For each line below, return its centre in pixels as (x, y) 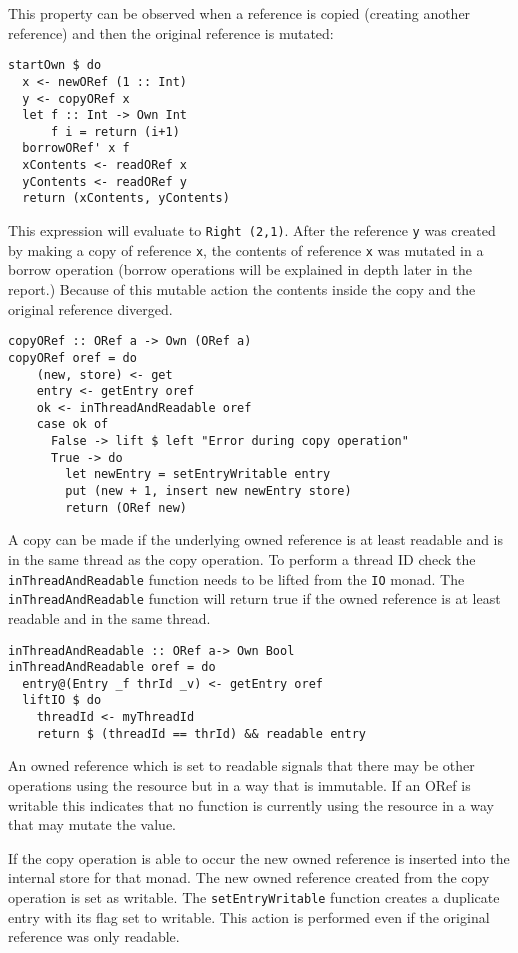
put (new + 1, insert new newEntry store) (208, 491)
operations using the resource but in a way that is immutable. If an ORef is (239, 785)
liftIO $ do (62, 700)
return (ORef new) (126, 507)
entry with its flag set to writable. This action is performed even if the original (249, 916)
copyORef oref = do (72, 357)
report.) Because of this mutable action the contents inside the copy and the (242, 289)
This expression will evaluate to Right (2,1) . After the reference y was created (252, 230)
